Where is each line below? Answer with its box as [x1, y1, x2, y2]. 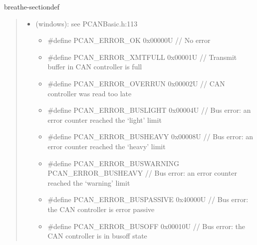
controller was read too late [47, 88, 132, 98]
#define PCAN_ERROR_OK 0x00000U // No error [47, 35, 211, 45]
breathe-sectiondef [4, 1, 59, 11]
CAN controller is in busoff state [47, 231, 147, 241]
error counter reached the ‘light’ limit [47, 114, 162, 125]
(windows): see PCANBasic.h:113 [35, 18, 138, 28]
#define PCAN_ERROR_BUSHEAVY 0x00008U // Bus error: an [47, 131, 254, 142]
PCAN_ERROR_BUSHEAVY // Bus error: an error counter [47, 168, 237, 178]
